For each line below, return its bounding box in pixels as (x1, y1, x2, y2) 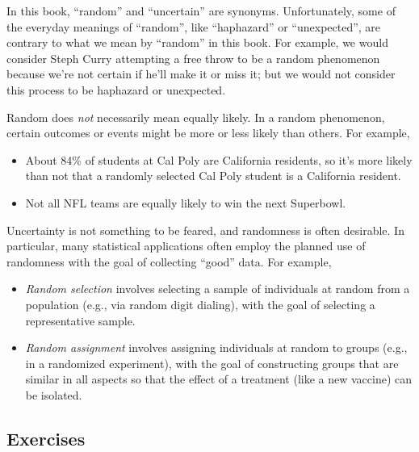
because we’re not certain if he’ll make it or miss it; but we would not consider (6, 65, 396, 82)
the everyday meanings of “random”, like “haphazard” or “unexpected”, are (6, 18, 381, 35)
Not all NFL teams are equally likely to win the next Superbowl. (25, 194, 346, 211)
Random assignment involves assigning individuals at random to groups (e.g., (25, 339, 408, 356)
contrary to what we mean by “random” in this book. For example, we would (6, 34, 388, 51)
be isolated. (25, 386, 82, 403)
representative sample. (25, 312, 136, 329)
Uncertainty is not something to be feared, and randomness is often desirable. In (6, 221, 404, 238)
